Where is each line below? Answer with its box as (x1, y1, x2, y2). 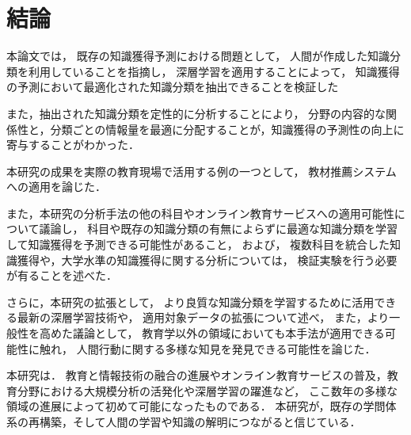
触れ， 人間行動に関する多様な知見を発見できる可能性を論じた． (39, 340, 376, 357)
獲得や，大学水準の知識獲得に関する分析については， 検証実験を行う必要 (17, 251, 398, 268)
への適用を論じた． (6, 178, 106, 195)
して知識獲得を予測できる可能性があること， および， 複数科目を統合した (6, 236, 390, 253)
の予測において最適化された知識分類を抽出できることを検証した (6, 78, 339, 95)
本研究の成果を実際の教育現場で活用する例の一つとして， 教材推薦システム (6, 162, 397, 179)
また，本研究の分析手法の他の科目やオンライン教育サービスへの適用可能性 (6, 204, 394, 221)
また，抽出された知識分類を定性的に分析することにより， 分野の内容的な (6, 105, 386, 121)
